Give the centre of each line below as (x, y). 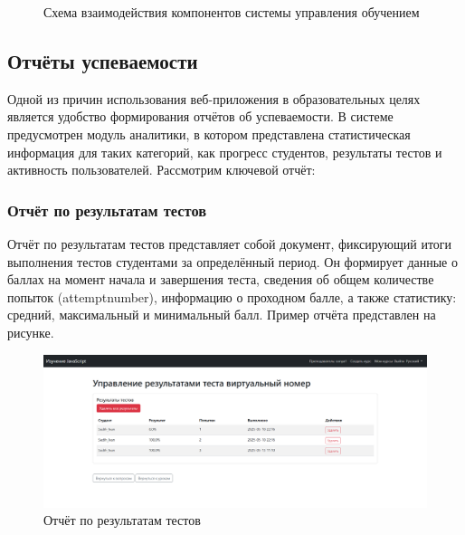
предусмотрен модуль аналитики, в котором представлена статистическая (209, 134)
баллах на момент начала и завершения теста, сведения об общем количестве (221, 279)
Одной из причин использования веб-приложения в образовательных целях (214, 98)
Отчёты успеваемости (103, 60)
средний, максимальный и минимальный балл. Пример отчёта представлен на (222, 315)
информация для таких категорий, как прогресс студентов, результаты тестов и (225, 152)
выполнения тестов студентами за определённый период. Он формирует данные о (232, 261)
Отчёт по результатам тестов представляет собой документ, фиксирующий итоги (230, 243)
